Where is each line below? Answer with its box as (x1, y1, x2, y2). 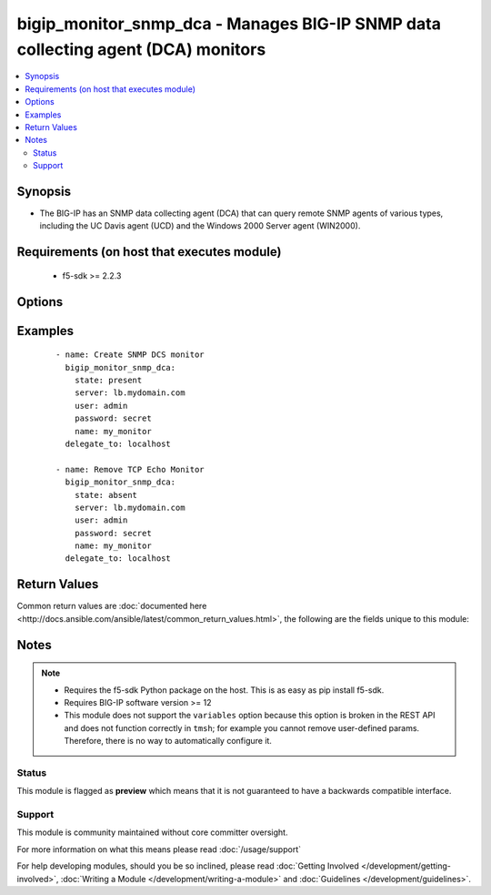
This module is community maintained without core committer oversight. (16, 827, 288, 838)
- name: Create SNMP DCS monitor (55, 350, 205, 360)
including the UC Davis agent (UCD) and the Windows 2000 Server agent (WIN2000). (39, 220, 361, 231)
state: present (74, 374, 143, 385)
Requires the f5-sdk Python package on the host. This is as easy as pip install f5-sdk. (64, 684, 385, 696)
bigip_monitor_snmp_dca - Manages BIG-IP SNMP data (16, 14, 441, 34)
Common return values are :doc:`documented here (16, 601, 207, 612)
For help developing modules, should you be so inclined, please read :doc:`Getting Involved (16, 860, 359, 871)
